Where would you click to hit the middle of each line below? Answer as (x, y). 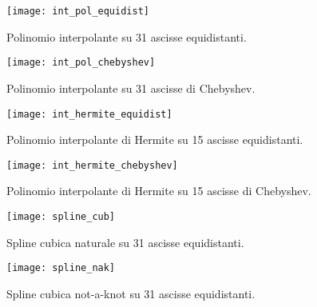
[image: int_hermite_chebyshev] (92, 165)
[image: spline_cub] (61, 217)
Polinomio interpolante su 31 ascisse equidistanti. (127, 36)
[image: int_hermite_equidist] (89, 114)
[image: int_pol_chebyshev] (81, 63)
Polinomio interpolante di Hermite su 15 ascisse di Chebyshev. (159, 191)
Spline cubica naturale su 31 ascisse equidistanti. (125, 242)
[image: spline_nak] (61, 268)
